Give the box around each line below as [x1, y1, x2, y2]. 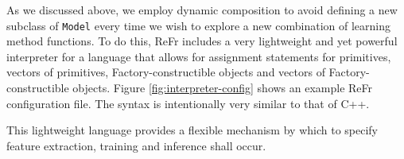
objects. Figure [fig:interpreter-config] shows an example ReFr [72, 79, 373, 96]
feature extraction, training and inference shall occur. [6, 137, 266, 153]
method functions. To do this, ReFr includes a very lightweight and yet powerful [6, 33, 398, 49]
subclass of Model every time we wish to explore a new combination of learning [6, 17, 391, 33]
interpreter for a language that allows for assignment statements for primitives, [6, 48, 391, 64]
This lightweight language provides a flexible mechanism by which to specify [6, 122, 378, 138]
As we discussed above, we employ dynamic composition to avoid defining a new [6, 2, 398, 17]
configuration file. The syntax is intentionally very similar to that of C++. [6, 95, 370, 111]
